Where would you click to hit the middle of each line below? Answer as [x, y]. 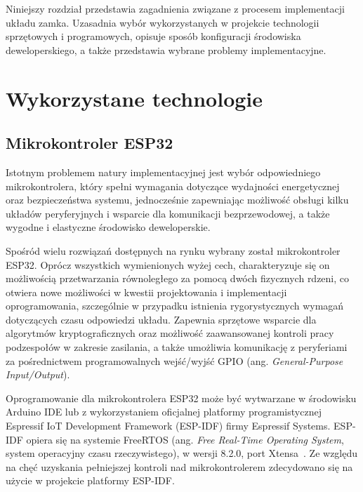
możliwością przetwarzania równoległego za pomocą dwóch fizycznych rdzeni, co [178, 278]
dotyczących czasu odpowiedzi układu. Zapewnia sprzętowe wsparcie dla [161, 319]
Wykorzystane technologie [134, 98]
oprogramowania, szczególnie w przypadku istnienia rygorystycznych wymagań [175, 306]
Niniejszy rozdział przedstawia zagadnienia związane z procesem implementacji [175, 8]
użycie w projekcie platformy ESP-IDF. [90, 480]
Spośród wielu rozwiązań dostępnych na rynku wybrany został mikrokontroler [173, 250]
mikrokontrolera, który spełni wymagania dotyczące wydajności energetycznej [173, 186]
